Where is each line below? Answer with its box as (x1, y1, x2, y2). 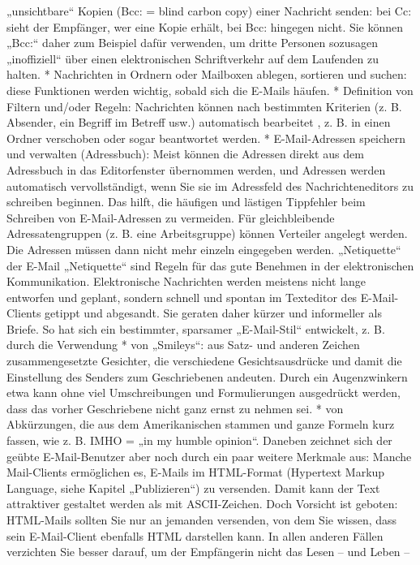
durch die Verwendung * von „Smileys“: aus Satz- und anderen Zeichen (6, 336, 360, 353)
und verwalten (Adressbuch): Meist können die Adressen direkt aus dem (6, 145, 364, 162)
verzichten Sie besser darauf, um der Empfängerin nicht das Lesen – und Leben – (6, 543, 410, 560)
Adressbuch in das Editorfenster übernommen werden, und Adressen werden (6, 161, 386, 178)
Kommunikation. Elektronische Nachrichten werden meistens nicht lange (6, 273, 366, 290)
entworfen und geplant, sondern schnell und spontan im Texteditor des (6, 288, 358, 305)
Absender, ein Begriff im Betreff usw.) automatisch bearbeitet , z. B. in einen (6, 114, 391, 131)
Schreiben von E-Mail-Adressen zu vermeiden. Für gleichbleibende (6, 209, 335, 226)
